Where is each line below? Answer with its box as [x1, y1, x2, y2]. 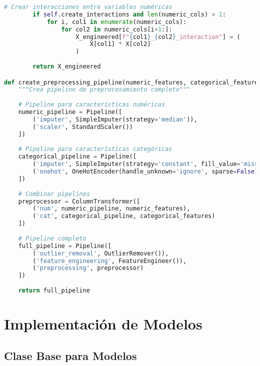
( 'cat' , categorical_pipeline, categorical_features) [32, 212, 215, 220]
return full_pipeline [18, 287, 90, 294]
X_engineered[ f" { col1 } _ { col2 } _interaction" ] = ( [75, 33, 240, 40]
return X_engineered [32, 63, 101, 70]
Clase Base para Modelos [4, 347, 137, 363]
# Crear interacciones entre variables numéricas [4, 3, 172, 10]
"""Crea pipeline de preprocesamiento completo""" [18, 86, 190, 93]
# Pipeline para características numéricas [18, 101, 165, 108]
